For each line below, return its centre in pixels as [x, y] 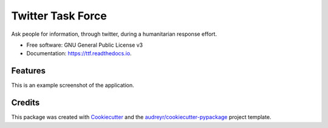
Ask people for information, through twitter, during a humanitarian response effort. [114, 34]
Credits [26, 103]
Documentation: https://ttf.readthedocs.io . [79, 53]
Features [28, 71]
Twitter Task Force [59, 16]
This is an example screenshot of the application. [73, 86]
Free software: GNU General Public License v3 [85, 45]
